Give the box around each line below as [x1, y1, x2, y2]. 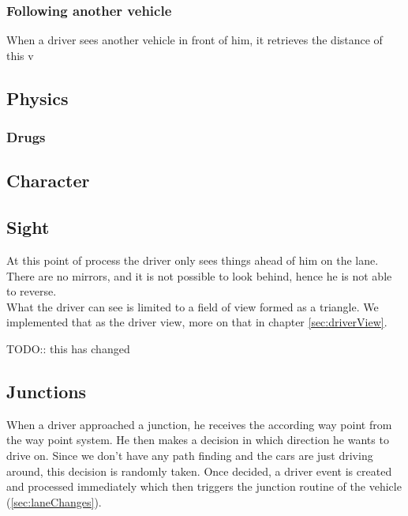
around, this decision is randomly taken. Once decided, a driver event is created [6, 462, 392, 479]
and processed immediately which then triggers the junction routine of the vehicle [6, 478, 402, 495]
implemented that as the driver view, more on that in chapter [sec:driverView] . [6, 314, 387, 330]
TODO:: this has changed [6, 340, 130, 356]
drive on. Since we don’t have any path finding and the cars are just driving [6, 446, 373, 463]
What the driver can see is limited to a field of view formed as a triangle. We [6, 298, 379, 314]
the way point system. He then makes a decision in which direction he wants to [6, 431, 389, 448]
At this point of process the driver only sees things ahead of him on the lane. [6, 252, 379, 269]
